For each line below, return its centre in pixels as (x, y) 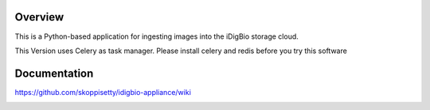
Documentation (54, 73)
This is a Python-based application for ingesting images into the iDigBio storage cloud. (156, 36)
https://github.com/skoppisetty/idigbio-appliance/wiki (103, 92)
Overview (39, 17)
